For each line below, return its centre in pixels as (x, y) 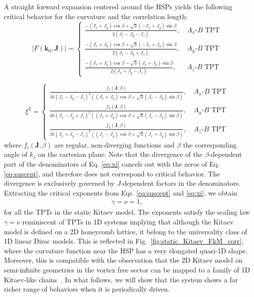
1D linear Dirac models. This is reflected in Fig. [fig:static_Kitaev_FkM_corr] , (124, 241)
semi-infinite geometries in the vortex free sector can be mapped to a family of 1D (127, 269)
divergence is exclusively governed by (59, 183)
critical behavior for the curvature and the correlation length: (96, 16)
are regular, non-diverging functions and (115, 144)
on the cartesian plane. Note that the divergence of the (120, 154)
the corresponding (210, 144)
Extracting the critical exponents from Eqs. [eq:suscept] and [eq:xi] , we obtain (121, 192)
